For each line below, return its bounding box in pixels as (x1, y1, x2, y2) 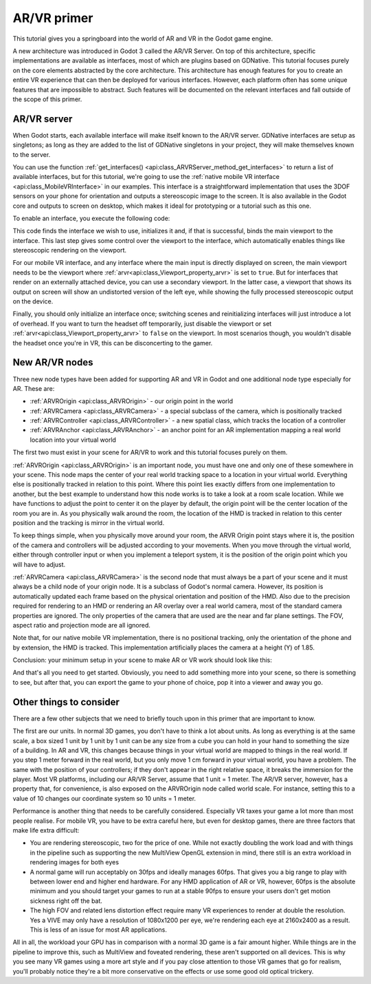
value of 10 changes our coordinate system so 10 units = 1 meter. (12, 794, 196, 802)
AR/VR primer (12, 10, 93, 25)
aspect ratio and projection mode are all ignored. (12, 621, 151, 629)
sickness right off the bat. (30, 897, 103, 905)
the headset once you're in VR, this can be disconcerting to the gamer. (12, 339, 213, 347)
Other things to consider (12, 696, 120, 708)
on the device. (12, 297, 54, 306)
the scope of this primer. (12, 95, 82, 103)
